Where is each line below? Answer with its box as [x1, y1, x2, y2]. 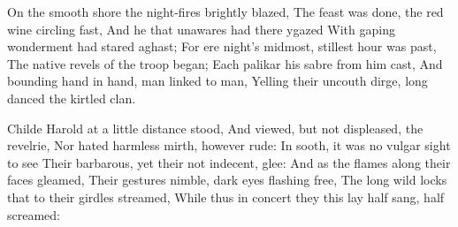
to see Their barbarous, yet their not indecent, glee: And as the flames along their [7, 153, 451, 171]
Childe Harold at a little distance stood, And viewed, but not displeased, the [7, 118, 424, 137]
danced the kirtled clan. [7, 88, 136, 107]
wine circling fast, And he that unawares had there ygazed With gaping [7, 19, 395, 38]
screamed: [7, 205, 60, 223]
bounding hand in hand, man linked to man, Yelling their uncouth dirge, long [7, 72, 428, 90]
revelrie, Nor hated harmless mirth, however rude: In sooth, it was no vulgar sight [7, 136, 451, 155]
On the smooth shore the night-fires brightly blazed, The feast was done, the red [7, 3, 444, 20]
